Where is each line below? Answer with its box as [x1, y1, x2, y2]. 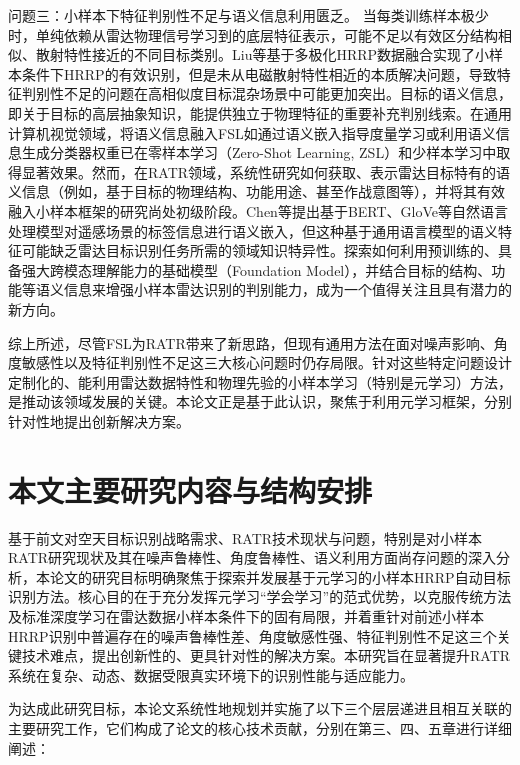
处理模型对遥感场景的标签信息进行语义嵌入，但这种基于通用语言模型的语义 [8, 220, 498, 241]
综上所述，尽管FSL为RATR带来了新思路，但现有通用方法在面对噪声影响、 [8, 332, 494, 353]
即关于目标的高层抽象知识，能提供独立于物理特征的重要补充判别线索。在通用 [8, 102, 512, 123]
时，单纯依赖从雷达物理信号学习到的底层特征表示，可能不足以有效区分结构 [8, 24, 498, 45]
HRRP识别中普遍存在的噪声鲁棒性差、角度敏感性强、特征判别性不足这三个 [8, 625, 497, 646]
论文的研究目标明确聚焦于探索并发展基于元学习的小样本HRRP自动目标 [49, 566, 511, 587]
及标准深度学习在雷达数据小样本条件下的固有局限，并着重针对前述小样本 [8, 605, 484, 626]
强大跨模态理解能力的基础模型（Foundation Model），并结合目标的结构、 [21, 259, 492, 280]
